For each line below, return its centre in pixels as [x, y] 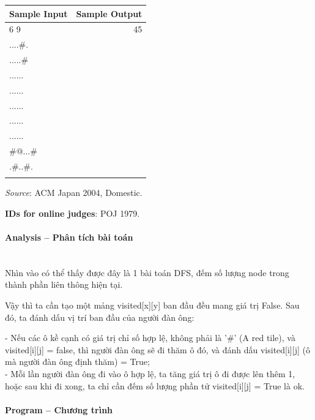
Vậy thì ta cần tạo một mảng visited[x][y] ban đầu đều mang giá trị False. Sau [152, 305]
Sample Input [39, 13]
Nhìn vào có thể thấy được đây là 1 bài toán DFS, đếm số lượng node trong [147, 272]
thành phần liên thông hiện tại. [64, 284]
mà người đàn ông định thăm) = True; [77, 362]
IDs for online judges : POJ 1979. [72, 213]
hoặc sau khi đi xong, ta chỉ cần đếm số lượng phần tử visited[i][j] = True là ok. [155, 385]
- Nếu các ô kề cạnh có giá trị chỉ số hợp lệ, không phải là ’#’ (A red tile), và [150, 338]
